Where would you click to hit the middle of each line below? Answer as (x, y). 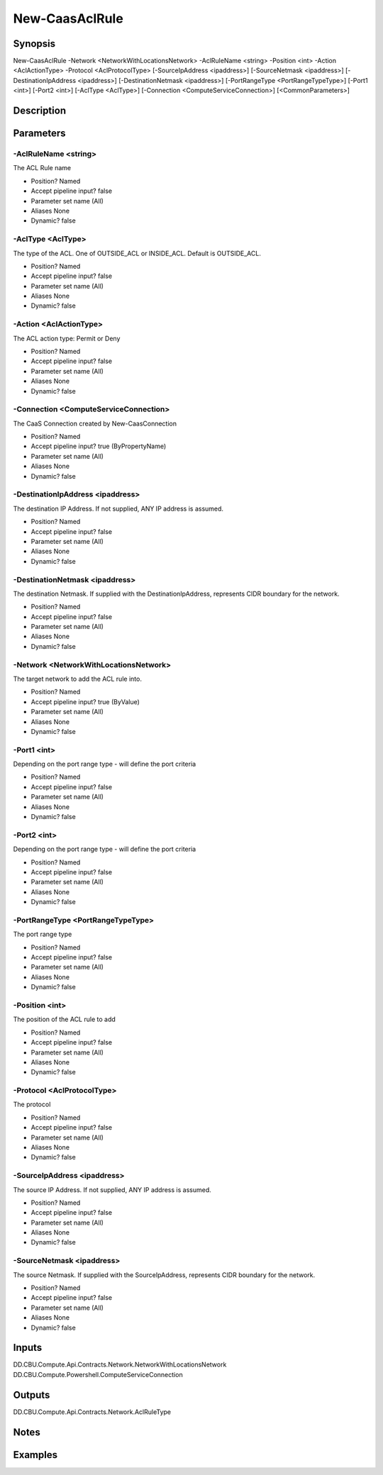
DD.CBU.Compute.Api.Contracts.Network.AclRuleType (92, 1412)
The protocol (32, 1104)
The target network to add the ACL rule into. (77, 679)
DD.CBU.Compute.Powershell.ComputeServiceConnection (98, 1374)
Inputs (28, 1348)
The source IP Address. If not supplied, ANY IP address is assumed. (112, 1190)
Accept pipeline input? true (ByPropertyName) (99, 446)
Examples (35, 1455)
